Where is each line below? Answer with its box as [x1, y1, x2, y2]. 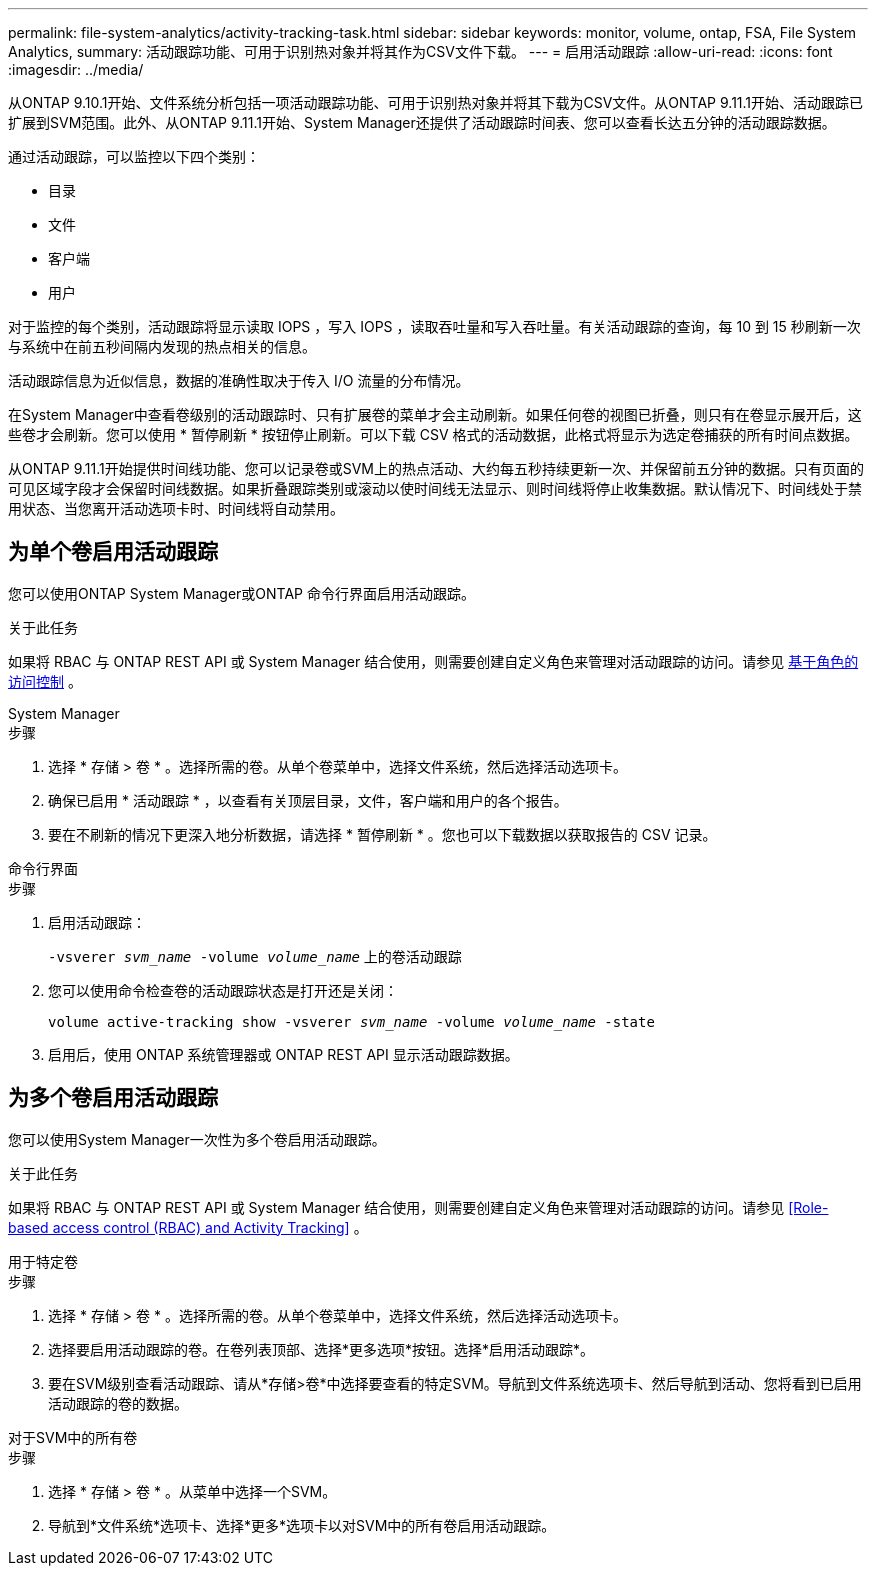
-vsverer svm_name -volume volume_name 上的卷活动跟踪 [48, 947, 462, 965]
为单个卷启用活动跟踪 [8, 539, 218, 565]
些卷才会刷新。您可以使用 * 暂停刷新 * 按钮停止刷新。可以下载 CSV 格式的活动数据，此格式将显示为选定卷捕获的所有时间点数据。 [8, 426, 859, 443]
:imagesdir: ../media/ [8, 61, 144, 78]
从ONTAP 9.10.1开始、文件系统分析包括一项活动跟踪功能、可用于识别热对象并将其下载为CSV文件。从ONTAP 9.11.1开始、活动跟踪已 [8, 94, 864, 111]
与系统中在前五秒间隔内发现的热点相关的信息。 [8, 338, 316, 355]
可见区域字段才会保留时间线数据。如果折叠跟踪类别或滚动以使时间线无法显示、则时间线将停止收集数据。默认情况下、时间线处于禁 [8, 480, 862, 497]
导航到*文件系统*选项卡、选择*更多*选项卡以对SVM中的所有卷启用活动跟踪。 [48, 1516, 556, 1534]
